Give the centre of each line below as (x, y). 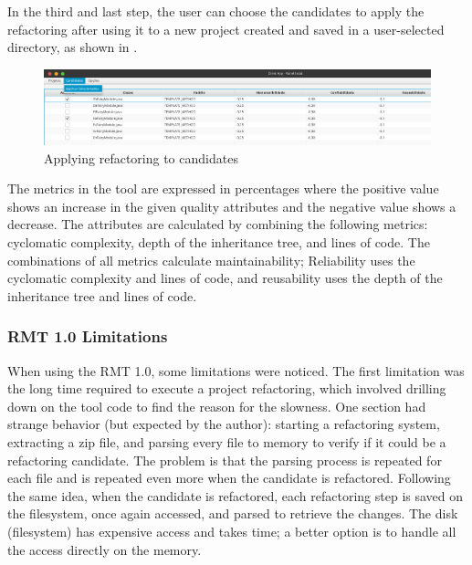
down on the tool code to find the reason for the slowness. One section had (217, 406)
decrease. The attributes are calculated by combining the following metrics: (218, 224)
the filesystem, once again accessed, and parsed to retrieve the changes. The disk (233, 513)
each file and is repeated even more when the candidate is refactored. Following (229, 478)
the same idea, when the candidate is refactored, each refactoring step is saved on (236, 495)
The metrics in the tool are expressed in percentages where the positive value (223, 188)
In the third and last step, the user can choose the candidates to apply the (216, 11)
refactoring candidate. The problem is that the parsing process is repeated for (225, 460)
